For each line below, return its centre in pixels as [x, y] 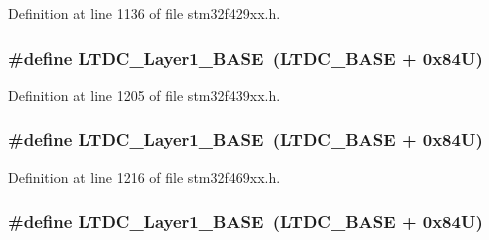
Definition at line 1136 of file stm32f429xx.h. [144, 13]
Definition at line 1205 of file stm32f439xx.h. [144, 94]
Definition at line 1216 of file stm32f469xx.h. [144, 176]
